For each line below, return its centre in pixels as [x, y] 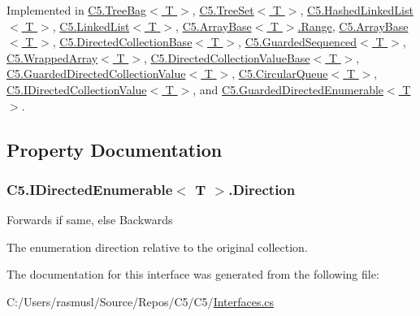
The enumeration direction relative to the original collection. [157, 247]
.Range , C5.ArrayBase [353, 26]
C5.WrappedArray [52, 57]
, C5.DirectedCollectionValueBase [227, 57]
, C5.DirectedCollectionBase [122, 42]
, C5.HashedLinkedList [357, 10]
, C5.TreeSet [223, 10]
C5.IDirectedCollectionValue [77, 89]
